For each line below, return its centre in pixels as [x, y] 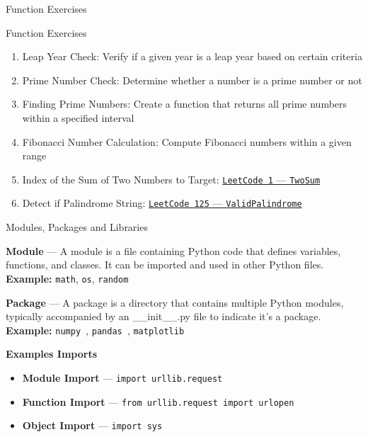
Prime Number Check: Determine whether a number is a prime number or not [192, 80]
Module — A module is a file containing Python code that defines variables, [173, 250]
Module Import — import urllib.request [122, 377]
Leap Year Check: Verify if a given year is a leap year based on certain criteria [192, 56]
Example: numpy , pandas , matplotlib [95, 330]
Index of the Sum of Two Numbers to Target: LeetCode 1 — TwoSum [171, 179]
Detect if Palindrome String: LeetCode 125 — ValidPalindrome [162, 203]
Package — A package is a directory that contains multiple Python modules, [175, 302]
